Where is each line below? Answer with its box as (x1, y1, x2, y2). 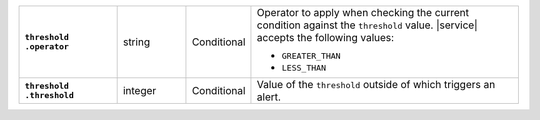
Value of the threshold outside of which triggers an (256, 78, 496, 91)
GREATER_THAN (281, 51, 341, 61)
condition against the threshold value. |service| (256, 18, 478, 32)
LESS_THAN (281, 63, 327, 73)
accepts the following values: (256, 31, 395, 44)
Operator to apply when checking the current (256, 6, 470, 19)
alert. (256, 90, 282, 104)
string (122, 35, 150, 49)
